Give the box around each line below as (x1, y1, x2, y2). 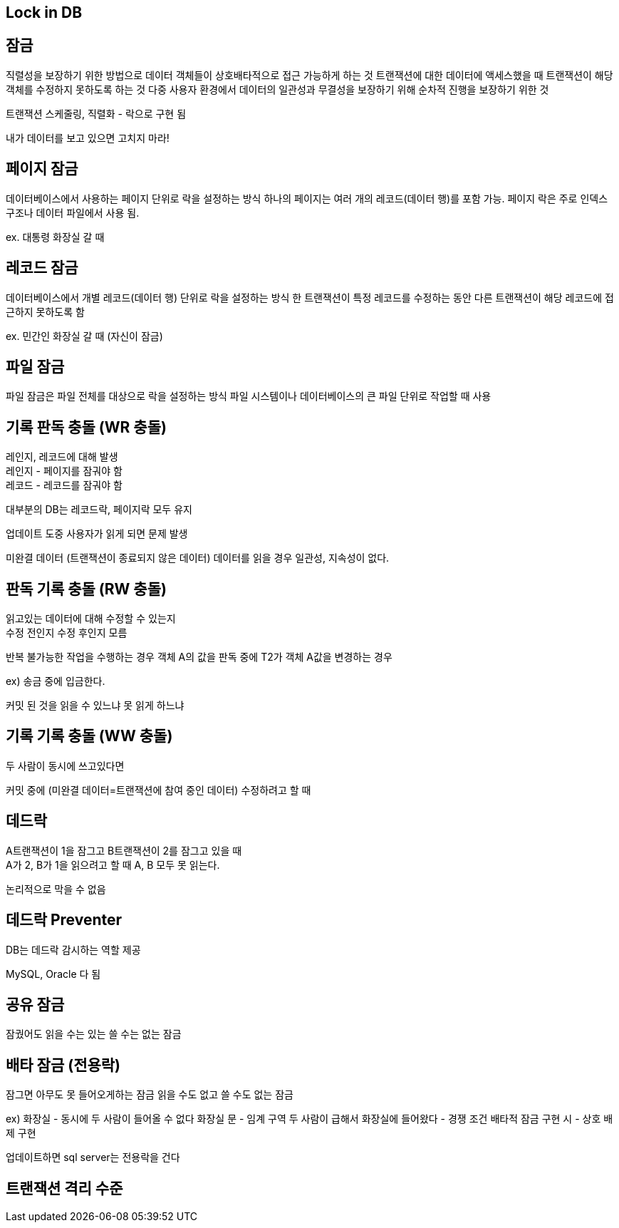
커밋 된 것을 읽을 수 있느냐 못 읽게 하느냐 (6, 699, 184, 712)
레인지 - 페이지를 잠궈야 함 (6, 465, 123, 478)
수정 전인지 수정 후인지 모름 (6, 626, 128, 639)
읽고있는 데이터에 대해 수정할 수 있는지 (6, 612, 176, 625)
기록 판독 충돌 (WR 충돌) (6, 418, 167, 436)
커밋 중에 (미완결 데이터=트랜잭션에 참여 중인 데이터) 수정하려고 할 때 (6, 783, 311, 796)
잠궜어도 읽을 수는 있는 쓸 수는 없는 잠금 (6, 1028, 182, 1041)
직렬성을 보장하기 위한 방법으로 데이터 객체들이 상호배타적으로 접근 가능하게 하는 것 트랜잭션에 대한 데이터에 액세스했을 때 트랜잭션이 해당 (6, 68, 613, 81)
